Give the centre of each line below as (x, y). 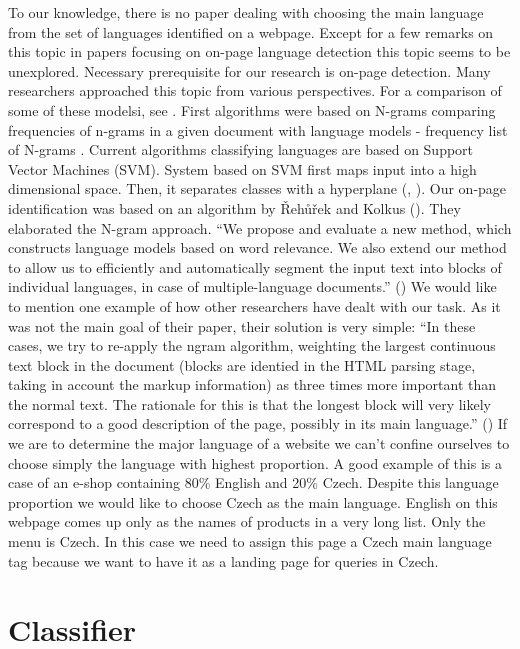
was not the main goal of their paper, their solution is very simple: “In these (242, 325)
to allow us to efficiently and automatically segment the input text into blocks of (255, 266)
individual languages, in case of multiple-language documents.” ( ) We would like (252, 286)
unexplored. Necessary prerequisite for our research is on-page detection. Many (249, 70)
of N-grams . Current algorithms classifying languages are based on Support (241, 149)
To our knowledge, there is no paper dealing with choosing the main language (246, 12)
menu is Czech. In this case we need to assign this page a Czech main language (250, 541)
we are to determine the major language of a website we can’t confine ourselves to (259, 443)
